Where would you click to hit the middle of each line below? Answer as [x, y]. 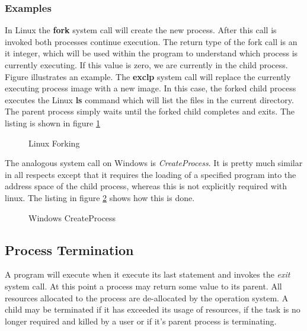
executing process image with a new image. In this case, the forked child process [151, 88]
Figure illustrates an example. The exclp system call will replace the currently [148, 76]
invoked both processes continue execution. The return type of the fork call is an [151, 41]
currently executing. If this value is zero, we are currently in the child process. [146, 65]
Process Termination [69, 249]
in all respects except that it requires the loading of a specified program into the [151, 174]
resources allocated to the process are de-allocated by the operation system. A [147, 297]
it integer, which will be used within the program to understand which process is [151, 53]
